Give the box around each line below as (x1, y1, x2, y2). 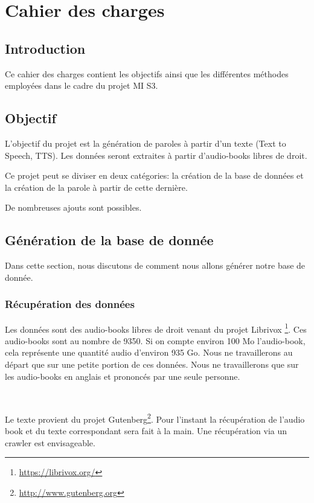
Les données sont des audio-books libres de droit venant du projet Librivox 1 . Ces (5, 321, 307, 335)
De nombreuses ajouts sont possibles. (5, 201, 142, 214)
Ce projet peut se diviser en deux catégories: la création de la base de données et (5, 169, 304, 182)
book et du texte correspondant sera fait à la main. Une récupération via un (5, 425, 287, 437)
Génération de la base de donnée (5, 231, 214, 249)
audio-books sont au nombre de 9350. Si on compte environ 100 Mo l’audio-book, (5, 334, 306, 347)
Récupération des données (5, 296, 135, 312)
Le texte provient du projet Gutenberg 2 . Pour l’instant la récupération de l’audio (5, 411, 305, 425)
